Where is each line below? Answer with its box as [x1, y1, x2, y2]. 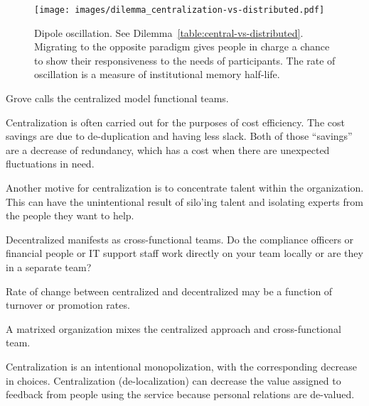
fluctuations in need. [6, 156, 95, 171]
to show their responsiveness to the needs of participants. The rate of [34, 53, 336, 67]
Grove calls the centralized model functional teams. [6, 91, 229, 106]
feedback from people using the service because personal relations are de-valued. [6, 387, 355, 402]
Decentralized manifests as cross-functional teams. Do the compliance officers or [6, 231, 354, 246]
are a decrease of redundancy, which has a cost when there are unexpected [6, 142, 330, 157]
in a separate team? [6, 259, 92, 274]
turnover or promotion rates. [6, 297, 130, 312]
